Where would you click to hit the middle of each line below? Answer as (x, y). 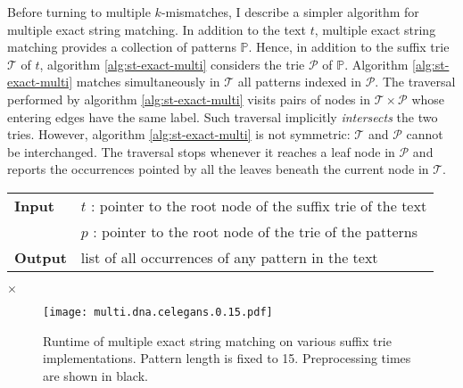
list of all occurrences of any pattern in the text (229, 257)
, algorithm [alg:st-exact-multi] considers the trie (172, 64)
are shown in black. (95, 375)
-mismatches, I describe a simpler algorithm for (290, 12)
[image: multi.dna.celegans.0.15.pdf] (158, 312)
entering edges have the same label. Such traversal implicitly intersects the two (223, 116)
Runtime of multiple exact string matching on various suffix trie (217, 340)
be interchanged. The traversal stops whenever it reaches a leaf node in (201, 151)
